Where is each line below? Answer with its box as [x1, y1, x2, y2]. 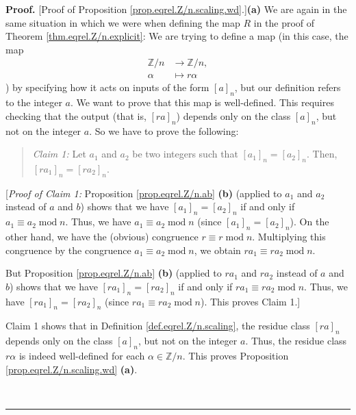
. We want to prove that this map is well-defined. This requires [70, 95, 334, 110]
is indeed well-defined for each [18, 348, 145, 362]
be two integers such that [132, 147, 238, 161]
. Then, [307, 147, 338, 161]
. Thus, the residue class [245, 334, 347, 348]
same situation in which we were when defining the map [5, 15, 240, 29]
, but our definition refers [234, 80, 341, 95]
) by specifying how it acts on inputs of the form [5, 80, 209, 95]
